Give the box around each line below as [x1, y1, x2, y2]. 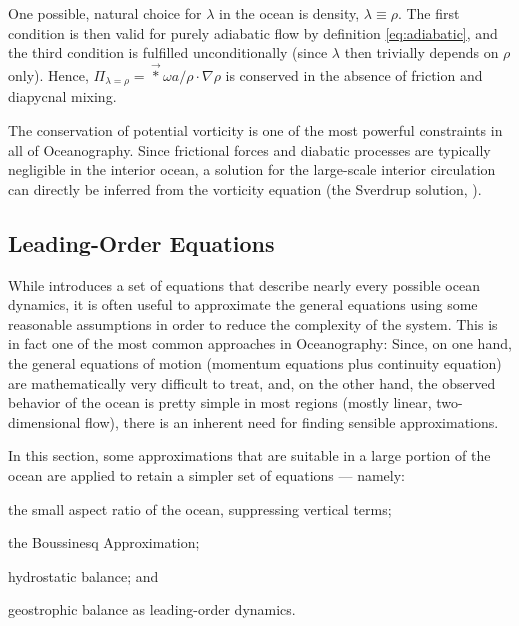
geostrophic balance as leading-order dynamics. [8, 599, 296, 620]
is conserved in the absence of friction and [225, 65, 483, 85]
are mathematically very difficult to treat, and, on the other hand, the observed [8, 372, 496, 393]
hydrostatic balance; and [8, 565, 159, 586]
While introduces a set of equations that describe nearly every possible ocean [8, 274, 480, 295]
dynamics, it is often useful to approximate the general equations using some [8, 294, 478, 315]
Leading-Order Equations [8, 227, 275, 258]
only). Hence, [8, 65, 89, 85]
